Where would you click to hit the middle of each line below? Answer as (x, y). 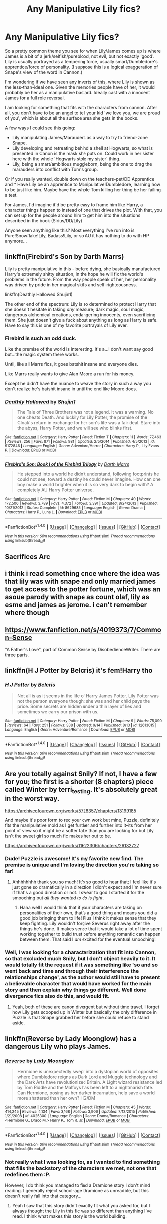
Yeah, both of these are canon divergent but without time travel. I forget (86, 1007)
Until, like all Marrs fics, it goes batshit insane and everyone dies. (72, 364)
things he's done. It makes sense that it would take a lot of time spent (91, 929)
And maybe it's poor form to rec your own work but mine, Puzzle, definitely (82, 820)
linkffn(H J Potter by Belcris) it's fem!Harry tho (79, 670)
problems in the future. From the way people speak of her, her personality (81, 279)
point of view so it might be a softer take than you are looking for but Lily (80, 830)
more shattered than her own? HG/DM (56, 1098)
